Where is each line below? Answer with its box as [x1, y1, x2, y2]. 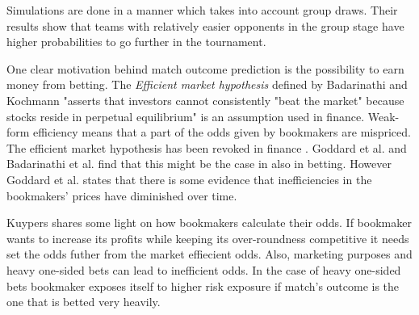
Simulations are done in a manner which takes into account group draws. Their [6, 2, 398, 18]
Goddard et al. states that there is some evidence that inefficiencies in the [6, 170, 372, 187]
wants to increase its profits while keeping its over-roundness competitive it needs [6, 229, 409, 246]
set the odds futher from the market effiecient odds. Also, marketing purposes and [6, 246, 413, 262]
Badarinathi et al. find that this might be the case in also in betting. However [6, 155, 392, 172]
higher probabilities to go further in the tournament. [6, 33, 266, 50]
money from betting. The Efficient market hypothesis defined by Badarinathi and [6, 76, 408, 93]
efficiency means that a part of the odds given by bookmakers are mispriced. [33, 124, 411, 141]
